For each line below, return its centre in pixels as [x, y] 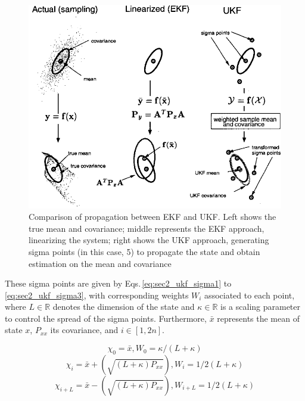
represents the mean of [258, 318]
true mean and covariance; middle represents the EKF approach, [147, 228]
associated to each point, [250, 295]
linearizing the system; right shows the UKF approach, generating [149, 240]
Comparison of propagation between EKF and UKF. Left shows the [152, 217]
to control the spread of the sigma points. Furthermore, [106, 318]
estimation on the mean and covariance [100, 263]
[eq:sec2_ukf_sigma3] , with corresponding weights [97, 295]
